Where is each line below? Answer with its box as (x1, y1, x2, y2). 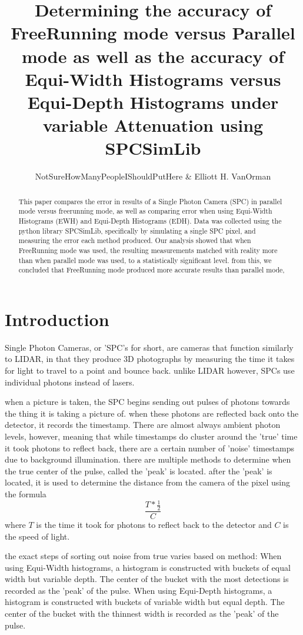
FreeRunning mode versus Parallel (11, 21, 295, 45)
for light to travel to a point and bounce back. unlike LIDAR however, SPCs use (5, 364, 295, 377)
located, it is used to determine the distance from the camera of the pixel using (5, 476, 290, 488)
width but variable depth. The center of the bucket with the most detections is (5, 573, 289, 585)
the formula (5, 487, 46, 500)
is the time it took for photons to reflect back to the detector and (36, 518, 272, 530)
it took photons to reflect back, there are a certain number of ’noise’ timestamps (5, 441, 295, 454)
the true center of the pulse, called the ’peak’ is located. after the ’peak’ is (5, 464, 272, 477)
